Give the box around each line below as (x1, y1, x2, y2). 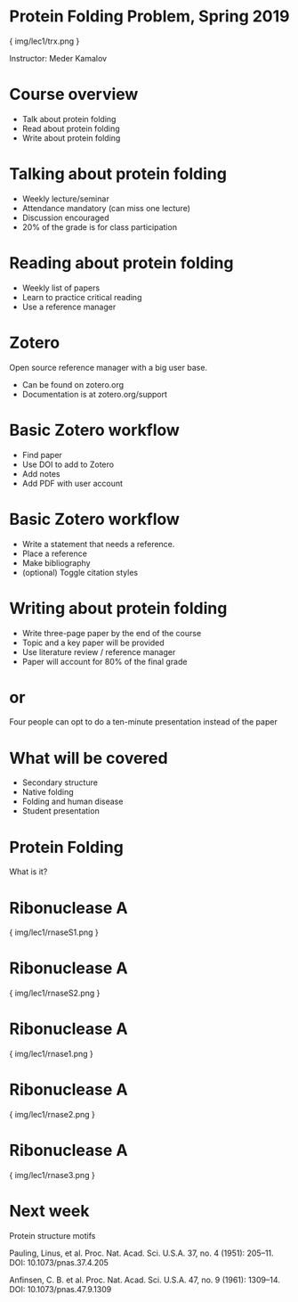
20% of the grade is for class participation (21, 221, 178, 233)
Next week (9, 1201, 91, 1222)
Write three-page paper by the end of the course (21, 627, 202, 638)
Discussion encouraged (21, 212, 109, 223)
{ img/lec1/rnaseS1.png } (9, 927, 100, 938)
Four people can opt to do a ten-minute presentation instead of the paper (9, 717, 278, 727)
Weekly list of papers (21, 283, 101, 293)
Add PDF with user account (21, 478, 123, 488)
